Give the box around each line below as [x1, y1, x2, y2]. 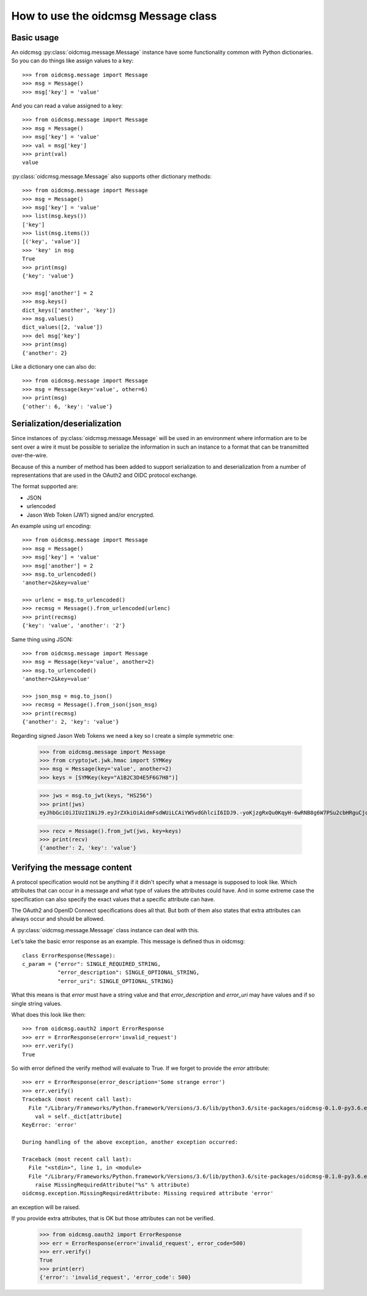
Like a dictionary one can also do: [11, 363, 97, 370]
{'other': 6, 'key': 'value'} [22, 403, 113, 410]
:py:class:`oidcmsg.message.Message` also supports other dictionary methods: [11, 172, 212, 180]
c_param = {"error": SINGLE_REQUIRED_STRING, [22, 960, 161, 968]
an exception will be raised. [11, 1203, 81, 1210]
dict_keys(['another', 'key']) [22, 306, 116, 314]
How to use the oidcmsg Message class [11, 9, 217, 23]
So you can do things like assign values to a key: [11, 57, 134, 64]
